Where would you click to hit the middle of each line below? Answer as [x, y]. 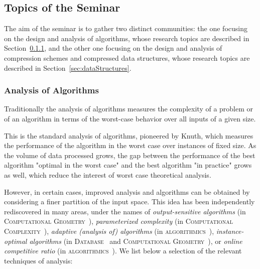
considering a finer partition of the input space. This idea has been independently [129, 201]
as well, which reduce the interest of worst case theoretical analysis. [108, 174]
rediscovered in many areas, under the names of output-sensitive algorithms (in [125, 211]
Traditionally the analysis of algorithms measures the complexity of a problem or [129, 109]
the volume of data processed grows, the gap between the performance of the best [130, 155]
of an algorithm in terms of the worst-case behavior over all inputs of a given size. [130, 118]
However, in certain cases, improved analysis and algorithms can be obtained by [127, 191]
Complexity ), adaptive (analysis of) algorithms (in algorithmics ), [109, 231]
